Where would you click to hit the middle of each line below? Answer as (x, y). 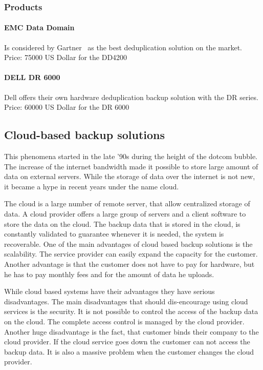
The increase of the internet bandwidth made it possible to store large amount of (131, 166)
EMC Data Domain (39, 27)
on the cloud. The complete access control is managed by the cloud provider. (124, 321)
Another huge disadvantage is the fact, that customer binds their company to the (131, 331)
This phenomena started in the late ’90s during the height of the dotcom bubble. (131, 156)
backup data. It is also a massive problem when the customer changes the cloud (129, 351)
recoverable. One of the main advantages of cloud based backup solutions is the (128, 244)
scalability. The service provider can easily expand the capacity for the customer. (131, 254)
